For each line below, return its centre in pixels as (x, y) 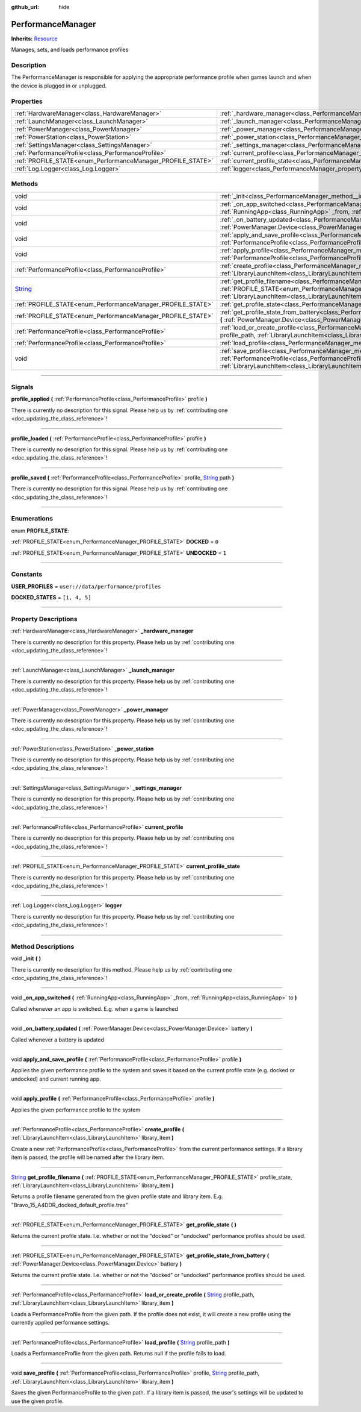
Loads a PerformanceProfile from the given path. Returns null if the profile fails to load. (119, 1354)
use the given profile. (37, 1401)
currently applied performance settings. (60, 1323)
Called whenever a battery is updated (58, 1040)
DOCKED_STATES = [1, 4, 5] (51, 598)
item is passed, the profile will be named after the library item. (88, 1157)
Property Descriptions (44, 619)
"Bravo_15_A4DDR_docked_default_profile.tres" (70, 1205)
